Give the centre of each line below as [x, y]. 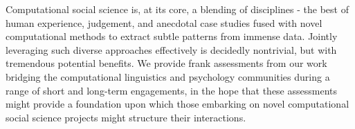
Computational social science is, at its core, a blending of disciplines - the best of [177, 9]
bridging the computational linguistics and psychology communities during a [168, 76]
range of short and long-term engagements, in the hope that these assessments [172, 90]
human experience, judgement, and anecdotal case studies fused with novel [164, 22]
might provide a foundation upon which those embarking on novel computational [177, 104]
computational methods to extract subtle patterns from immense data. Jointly [172, 36]
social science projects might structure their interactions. [126, 117]
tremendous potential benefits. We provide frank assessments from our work [166, 63]
